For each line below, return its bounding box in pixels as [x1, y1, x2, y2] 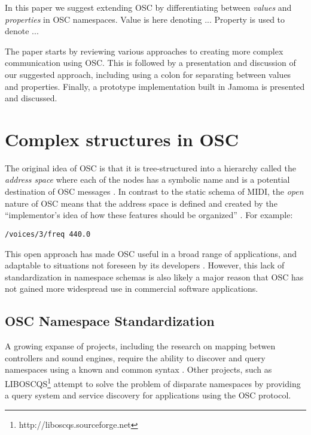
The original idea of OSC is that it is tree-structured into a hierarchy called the [5, 161, 296, 174]
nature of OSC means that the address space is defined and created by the [5, 197, 278, 209]
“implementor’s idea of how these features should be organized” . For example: [5, 209, 293, 221]
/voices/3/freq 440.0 [5, 229, 91, 238]
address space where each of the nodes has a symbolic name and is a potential [5, 173, 290, 186]
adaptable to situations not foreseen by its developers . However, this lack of [5, 259, 285, 271]
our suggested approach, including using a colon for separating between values [5, 68, 291, 80]
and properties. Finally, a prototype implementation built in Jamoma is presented [5, 80, 305, 92]
